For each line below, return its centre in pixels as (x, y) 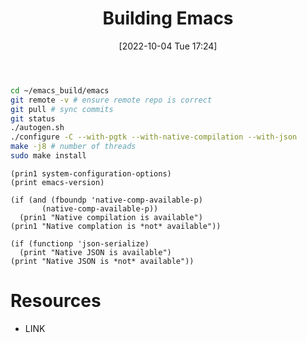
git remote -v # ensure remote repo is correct (111, 100)
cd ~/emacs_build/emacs (60, 90)
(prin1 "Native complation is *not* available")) (116, 226)
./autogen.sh (37, 128)
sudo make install (48, 156)
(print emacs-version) (57, 182)
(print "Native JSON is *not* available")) (102, 261)
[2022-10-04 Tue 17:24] (168, 46)
